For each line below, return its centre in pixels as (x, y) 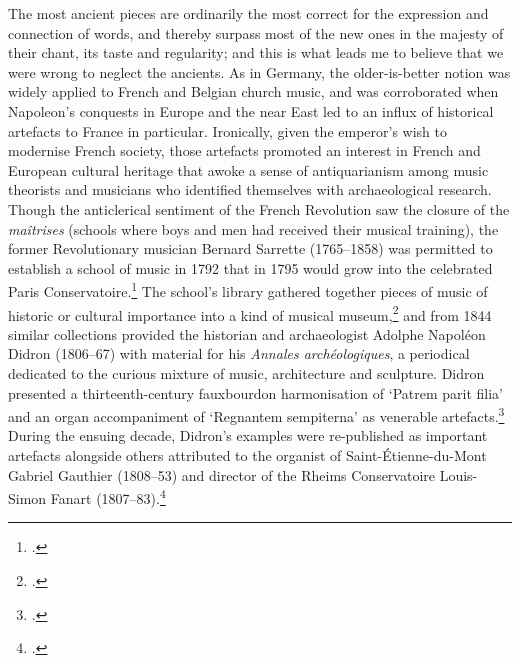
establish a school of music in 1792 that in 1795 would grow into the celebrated (250, 267)
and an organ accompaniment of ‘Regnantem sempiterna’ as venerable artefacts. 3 (256, 414)
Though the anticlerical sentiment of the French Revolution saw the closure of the (259, 208)
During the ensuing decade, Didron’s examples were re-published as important (248, 435)
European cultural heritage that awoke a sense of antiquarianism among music (248, 169)
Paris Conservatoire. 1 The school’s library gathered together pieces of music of (248, 289)
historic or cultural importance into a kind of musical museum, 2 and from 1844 (250, 313)
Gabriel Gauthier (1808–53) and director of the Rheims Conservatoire (222, 474)
